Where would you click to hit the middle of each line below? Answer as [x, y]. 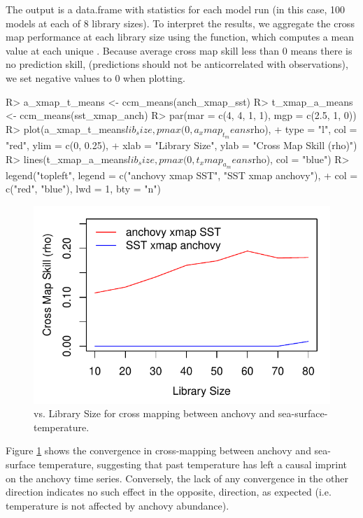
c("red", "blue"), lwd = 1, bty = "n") [84, 189]
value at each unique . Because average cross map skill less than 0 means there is [179, 50]
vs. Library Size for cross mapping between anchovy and [155, 413]
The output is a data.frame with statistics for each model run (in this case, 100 [176, 9]
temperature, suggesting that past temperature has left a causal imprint [193, 464]
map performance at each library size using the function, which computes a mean [180, 37]
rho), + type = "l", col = [304, 128]
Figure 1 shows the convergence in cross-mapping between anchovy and [158, 450]
